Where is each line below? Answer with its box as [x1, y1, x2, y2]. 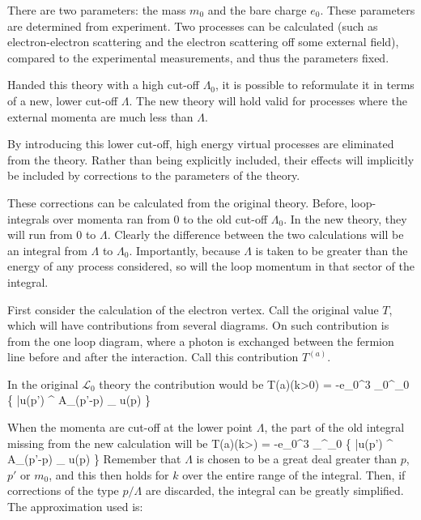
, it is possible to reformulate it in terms [215, 76, 415, 93]
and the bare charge [207, 2, 307, 18]
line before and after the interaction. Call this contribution [7, 348, 299, 365]
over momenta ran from [53, 210, 170, 227]
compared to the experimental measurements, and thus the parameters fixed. [7, 49, 389, 66]
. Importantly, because [129, 241, 240, 258]
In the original [7, 375, 79, 392]
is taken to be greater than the [255, 241, 408, 258]
